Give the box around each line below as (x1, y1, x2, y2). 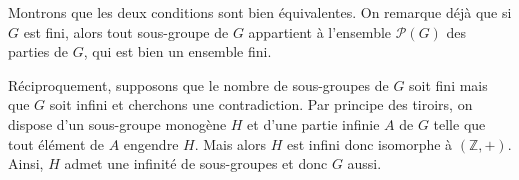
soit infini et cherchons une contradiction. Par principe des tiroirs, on (49, 94, 473, 115)
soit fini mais (409, 74, 488, 95)
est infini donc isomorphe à (286, 133, 453, 154)
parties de (8, 41, 69, 62)
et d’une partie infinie (247, 113, 380, 134)
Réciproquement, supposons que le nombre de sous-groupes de (8, 74, 389, 95)
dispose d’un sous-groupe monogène (8, 113, 227, 134)
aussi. (347, 153, 382, 174)
